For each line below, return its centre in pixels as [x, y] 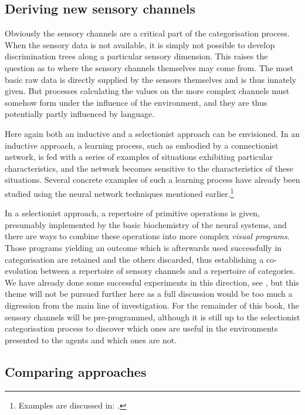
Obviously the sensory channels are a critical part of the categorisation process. [147, 33]
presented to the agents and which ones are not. [91, 339]
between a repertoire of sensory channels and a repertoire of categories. [168, 271]
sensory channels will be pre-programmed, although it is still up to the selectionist [152, 317]
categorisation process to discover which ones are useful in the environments [141, 328]
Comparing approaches [76, 371]
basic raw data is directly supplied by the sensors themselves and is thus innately [151, 79]
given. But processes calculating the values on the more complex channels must [147, 91]
